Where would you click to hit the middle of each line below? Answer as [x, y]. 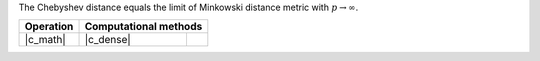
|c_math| [45, 40]
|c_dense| [108, 40]
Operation [49, 27]
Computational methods [143, 27]
